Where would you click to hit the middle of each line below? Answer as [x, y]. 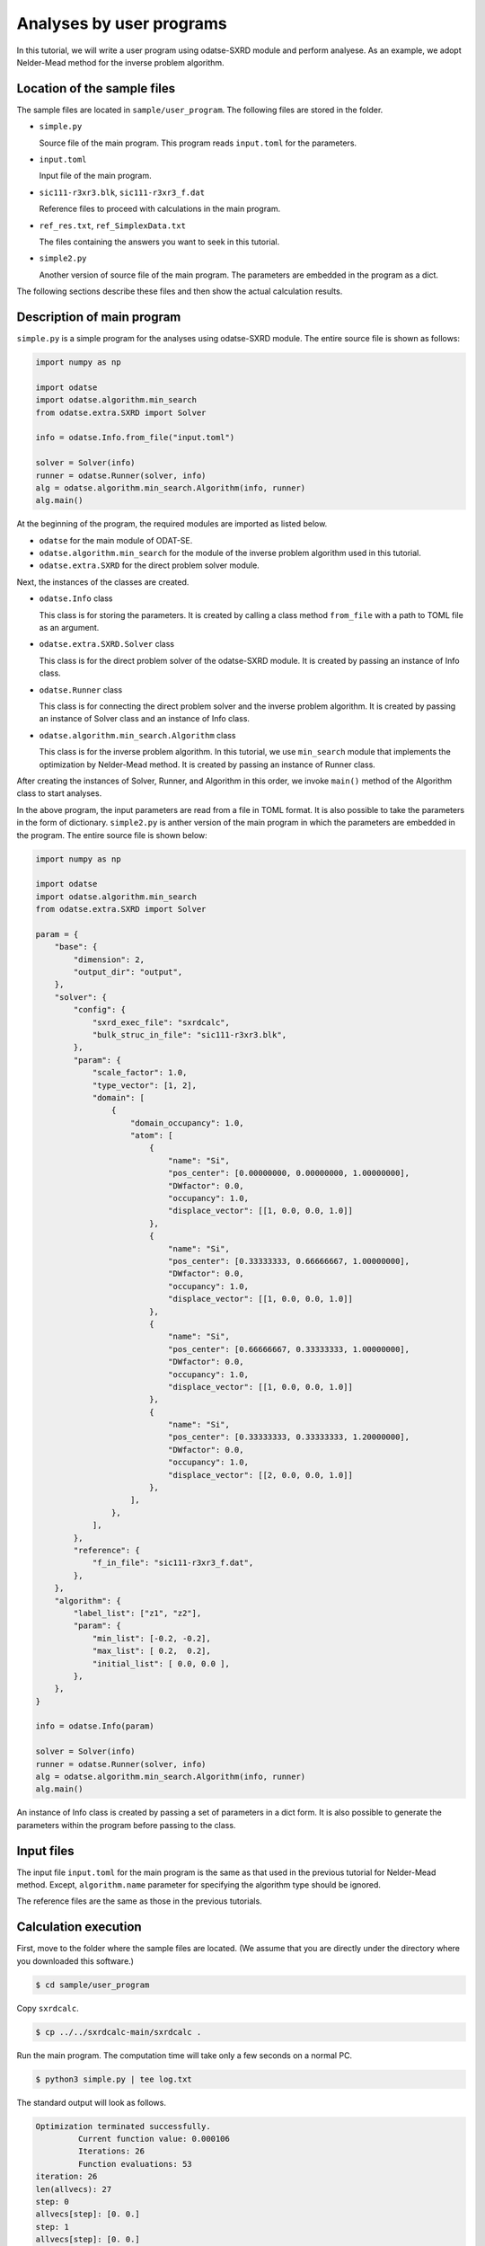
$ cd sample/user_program [93, 1985]
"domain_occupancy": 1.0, [187, 1123]
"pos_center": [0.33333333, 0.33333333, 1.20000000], [289, 1437]
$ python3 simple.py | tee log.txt [114, 2079]
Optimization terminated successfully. [123, 2126]
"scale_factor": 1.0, [140, 1073]
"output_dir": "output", [128, 972]
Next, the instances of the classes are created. [103, 582]
